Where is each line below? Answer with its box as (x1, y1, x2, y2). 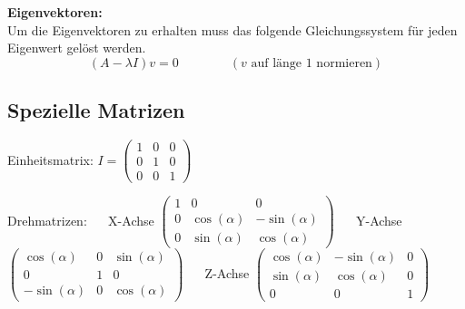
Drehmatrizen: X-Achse (7, 210, 154, 229)
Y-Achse (355, 210, 402, 229)
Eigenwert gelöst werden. (7, 38, 146, 57)
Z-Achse (204, 263, 250, 282)
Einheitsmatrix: (7, 150, 94, 169)
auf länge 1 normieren (251, 56, 372, 70)
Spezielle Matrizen (7, 96, 185, 124)
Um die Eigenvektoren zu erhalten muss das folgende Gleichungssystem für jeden (7, 20, 458, 39)
